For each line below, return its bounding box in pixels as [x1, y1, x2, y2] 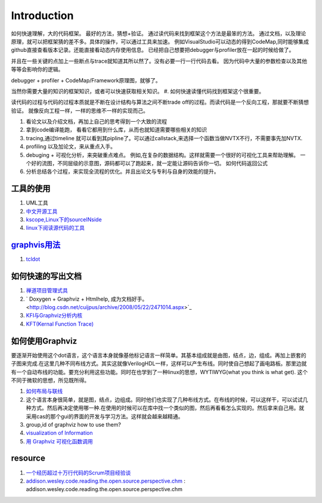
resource [11, 453, 46, 464]
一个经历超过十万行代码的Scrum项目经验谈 [26, 469, 131, 476]
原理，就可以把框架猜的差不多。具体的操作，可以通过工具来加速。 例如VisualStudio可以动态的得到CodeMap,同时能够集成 [11, 38, 309, 45]
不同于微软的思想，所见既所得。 [11, 377, 89, 384]
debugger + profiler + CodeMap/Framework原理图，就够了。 [11, 76, 161, 84]
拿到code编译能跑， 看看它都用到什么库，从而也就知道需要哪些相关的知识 [26, 126, 208, 134]
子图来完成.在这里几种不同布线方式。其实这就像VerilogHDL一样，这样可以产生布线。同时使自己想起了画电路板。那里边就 [11, 360, 307, 367]
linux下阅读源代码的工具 [26, 224, 85, 232]
